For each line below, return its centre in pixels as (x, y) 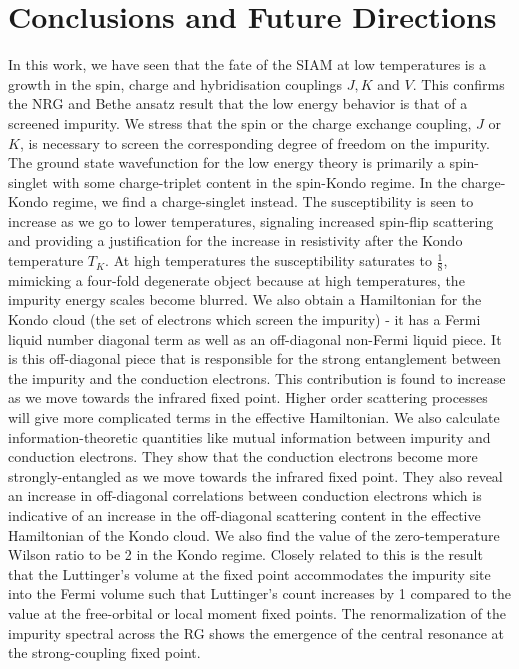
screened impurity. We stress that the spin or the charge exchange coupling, (240, 122)
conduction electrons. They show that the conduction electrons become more (243, 456)
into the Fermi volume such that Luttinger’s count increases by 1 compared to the (259, 593)
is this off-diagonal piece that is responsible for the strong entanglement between (254, 358)
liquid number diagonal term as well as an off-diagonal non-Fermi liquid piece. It (255, 338)
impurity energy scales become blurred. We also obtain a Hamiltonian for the (245, 299)
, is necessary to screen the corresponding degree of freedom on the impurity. (254, 142)
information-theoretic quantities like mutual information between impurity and (249, 436)
